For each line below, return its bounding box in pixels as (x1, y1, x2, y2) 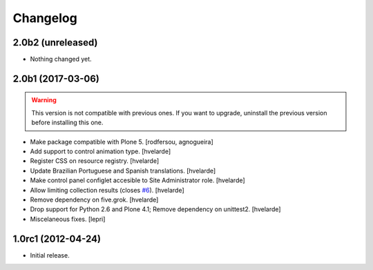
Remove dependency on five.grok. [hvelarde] (30, 195, 159, 204)
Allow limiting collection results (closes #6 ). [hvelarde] (30, 186, 184, 194)
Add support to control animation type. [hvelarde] (30, 147, 171, 155)
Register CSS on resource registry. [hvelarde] (30, 157, 160, 165)
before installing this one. (31, 118, 104, 127)
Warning (31, 96, 57, 104)
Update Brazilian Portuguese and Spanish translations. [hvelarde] (30, 166, 216, 175)
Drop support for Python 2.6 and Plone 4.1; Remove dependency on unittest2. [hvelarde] (30, 205, 281, 213)
